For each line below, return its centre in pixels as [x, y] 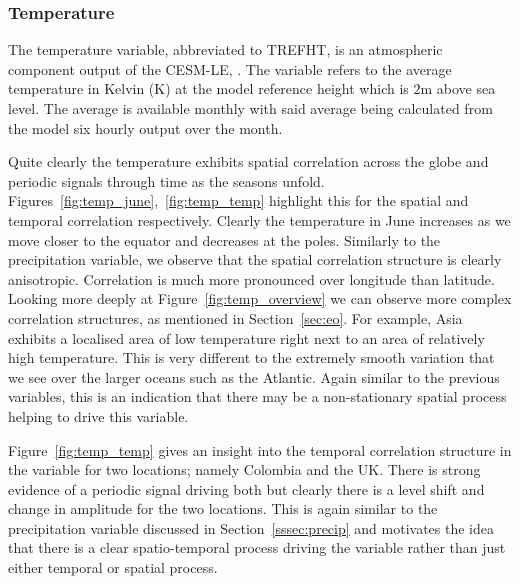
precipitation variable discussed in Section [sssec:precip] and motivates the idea [251, 527]
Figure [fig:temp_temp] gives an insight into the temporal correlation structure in [260, 449]
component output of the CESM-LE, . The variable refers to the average [230, 68]
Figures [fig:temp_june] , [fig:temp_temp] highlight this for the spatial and [238, 200]
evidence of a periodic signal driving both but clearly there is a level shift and [246, 488]
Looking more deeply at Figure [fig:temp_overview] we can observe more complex [260, 298]
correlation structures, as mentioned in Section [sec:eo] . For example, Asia [235, 317]
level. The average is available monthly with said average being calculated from [250, 108]
